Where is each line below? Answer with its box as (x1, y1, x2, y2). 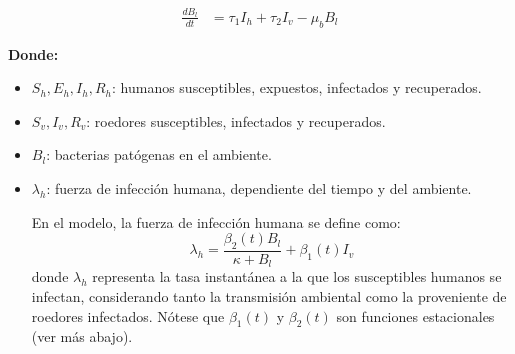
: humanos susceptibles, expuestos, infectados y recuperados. (112, 77, 482, 98)
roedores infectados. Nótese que (31, 305, 225, 326)
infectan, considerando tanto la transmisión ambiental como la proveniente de (31, 285, 507, 306)
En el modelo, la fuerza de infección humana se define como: (31, 211, 401, 232)
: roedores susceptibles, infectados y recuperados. (86, 110, 386, 131)
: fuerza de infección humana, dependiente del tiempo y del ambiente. (46, 177, 472, 198)
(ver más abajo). (31, 326, 133, 347)
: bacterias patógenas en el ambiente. (46, 144, 272, 165)
